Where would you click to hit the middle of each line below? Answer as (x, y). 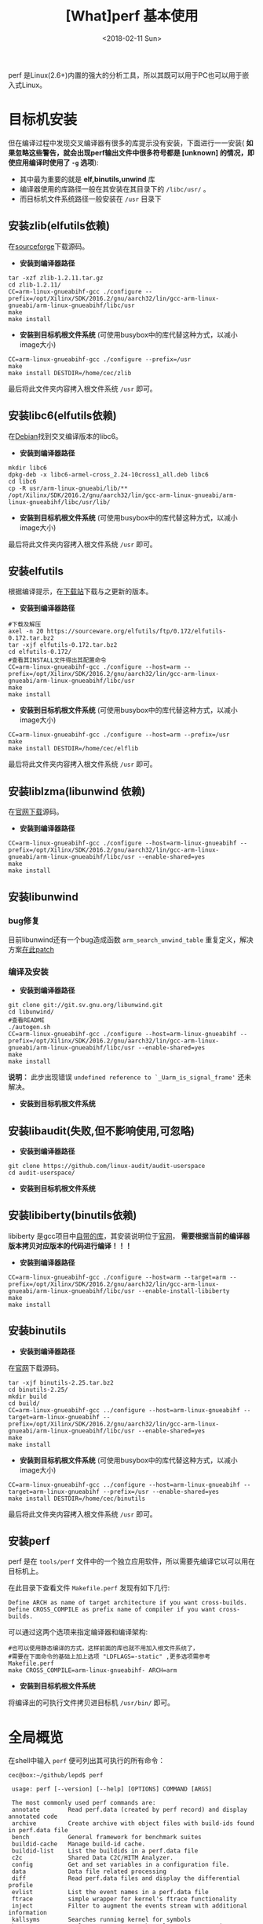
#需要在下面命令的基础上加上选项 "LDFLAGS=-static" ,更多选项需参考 (109, 1657)
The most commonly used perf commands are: (84, 1803)
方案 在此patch (31, 949)
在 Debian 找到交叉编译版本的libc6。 (66, 436)
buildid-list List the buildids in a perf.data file (105, 1851)
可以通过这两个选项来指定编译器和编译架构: (78, 1632)
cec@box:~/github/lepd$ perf (56, 1776)
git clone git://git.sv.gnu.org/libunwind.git (86, 1006)
